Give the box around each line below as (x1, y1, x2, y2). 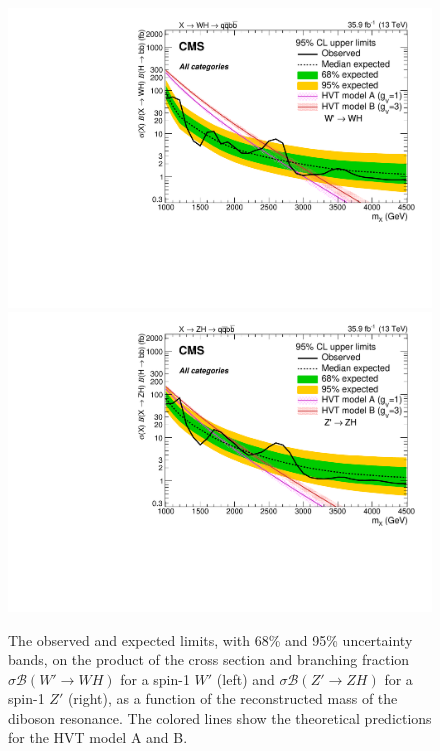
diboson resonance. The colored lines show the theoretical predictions (8, 707, 432, 728)
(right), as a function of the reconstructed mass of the (67, 688, 398, 709)
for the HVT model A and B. (8, 727, 188, 748)
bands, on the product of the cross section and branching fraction (8, 649, 410, 670)
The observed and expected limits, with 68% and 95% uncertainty (8, 629, 413, 650)
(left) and (216, 668, 275, 689)
